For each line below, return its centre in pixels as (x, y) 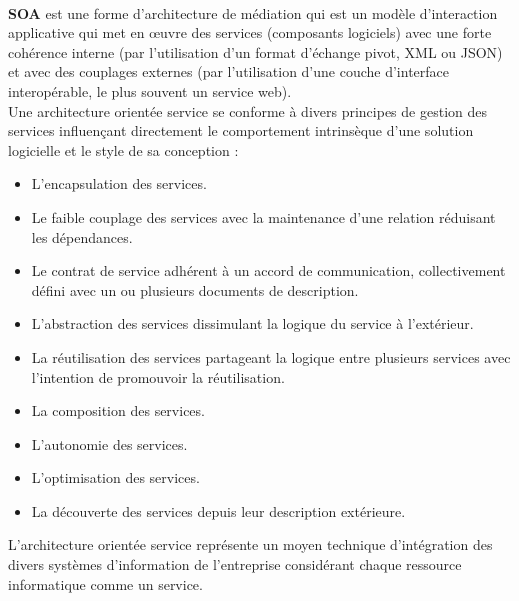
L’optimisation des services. (115, 477)
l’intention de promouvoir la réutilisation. (158, 376)
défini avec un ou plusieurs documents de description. (195, 289)
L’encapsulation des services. (119, 183)
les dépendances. (82, 236)
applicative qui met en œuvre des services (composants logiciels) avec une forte (250, 32)
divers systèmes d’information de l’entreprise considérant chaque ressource (235, 564)
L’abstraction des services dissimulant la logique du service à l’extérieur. (252, 323)
